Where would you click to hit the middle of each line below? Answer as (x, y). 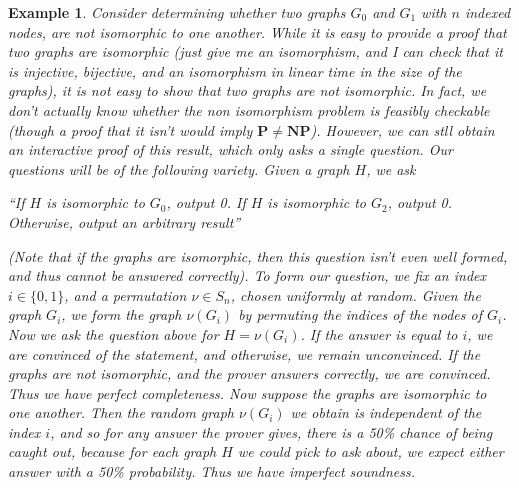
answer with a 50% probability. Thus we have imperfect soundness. (212, 471)
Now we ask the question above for (113, 333)
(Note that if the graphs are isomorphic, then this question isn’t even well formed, (258, 255)
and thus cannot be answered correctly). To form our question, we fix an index (247, 275)
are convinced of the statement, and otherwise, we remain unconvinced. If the (244, 353)
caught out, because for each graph (112, 451)
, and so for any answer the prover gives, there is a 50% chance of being (271, 431)
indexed (487, 12)
